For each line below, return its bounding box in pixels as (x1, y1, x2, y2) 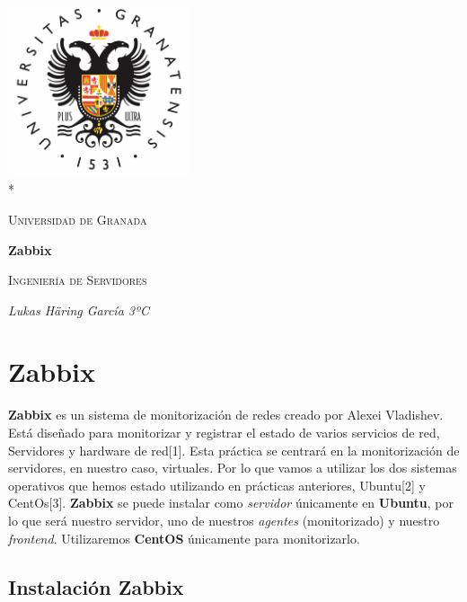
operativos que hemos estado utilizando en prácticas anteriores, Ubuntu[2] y (8, 475, 426, 494)
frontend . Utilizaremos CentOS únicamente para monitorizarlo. (8, 528, 360, 547)
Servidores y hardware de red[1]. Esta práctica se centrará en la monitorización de (8, 440, 460, 459)
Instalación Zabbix (8, 572, 184, 600)
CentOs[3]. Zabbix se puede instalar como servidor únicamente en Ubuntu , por (8, 493, 454, 512)
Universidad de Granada (8, 209, 147, 228)
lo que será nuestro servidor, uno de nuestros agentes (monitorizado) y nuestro (8, 510, 440, 529)
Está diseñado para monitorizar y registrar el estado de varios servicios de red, (8, 423, 440, 442)
